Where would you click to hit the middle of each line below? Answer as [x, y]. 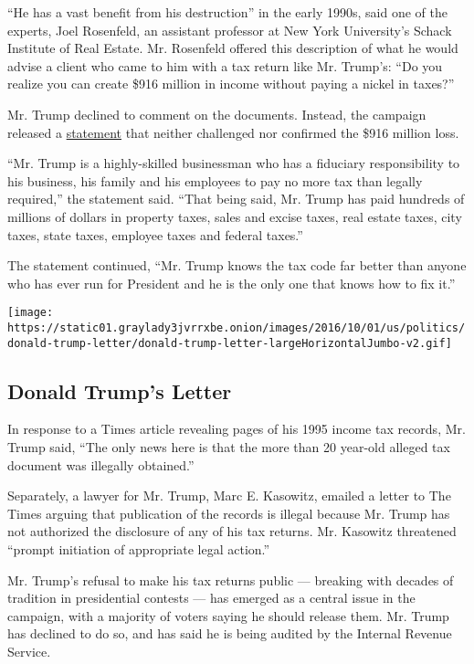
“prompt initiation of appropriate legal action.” [139, 549]
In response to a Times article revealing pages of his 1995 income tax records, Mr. [237, 429]
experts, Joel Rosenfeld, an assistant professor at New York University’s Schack [230, 30]
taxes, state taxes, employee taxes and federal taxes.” [155, 234]
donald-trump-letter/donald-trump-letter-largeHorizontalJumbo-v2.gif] [230, 343]
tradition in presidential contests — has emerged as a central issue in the [211, 598]
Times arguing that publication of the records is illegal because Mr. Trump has [229, 513]
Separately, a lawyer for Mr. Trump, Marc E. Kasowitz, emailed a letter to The [229, 495]
